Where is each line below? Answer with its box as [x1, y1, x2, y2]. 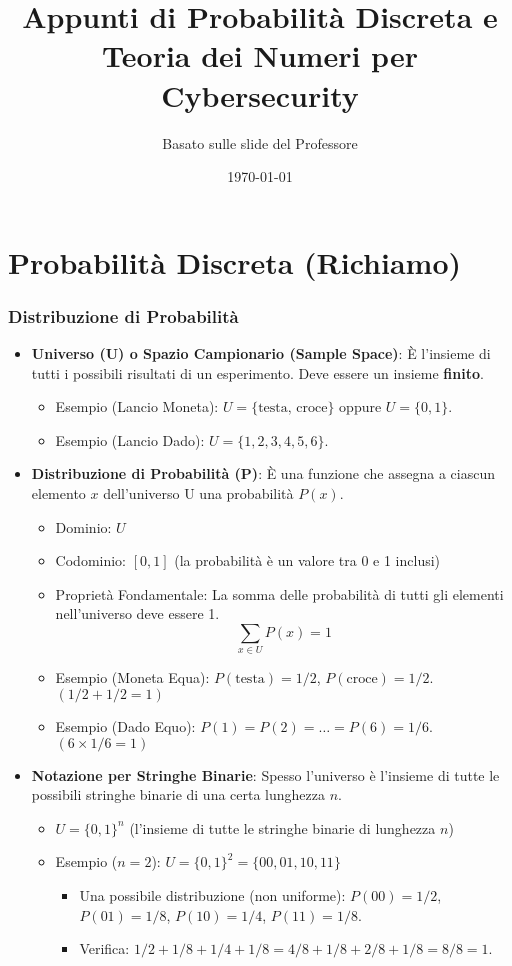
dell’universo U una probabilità [103, 483, 294, 504]
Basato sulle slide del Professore [162, 132, 358, 153]
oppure [339, 396, 382, 417]
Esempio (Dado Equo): [55, 715, 196, 736]
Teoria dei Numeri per [102, 35, 418, 76]
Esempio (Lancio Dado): [55, 429, 205, 450]
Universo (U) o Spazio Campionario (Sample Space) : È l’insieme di [31, 343, 491, 364]
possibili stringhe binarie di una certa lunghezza [31, 784, 326, 805]
